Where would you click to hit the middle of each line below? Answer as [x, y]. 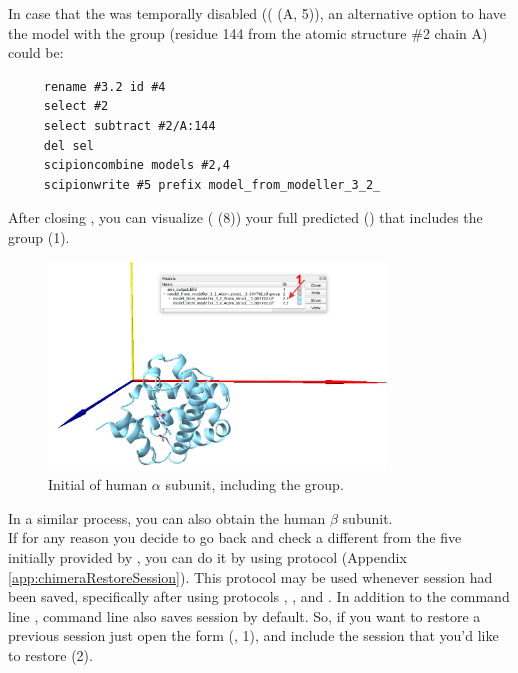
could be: [36, 52]
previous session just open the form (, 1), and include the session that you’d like [253, 635]
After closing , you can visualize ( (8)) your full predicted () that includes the [245, 217]
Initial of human [98, 484]
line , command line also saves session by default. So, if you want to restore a [244, 615]
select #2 [76, 106]
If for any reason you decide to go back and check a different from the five [235, 537]
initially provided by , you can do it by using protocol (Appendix [207, 556]
